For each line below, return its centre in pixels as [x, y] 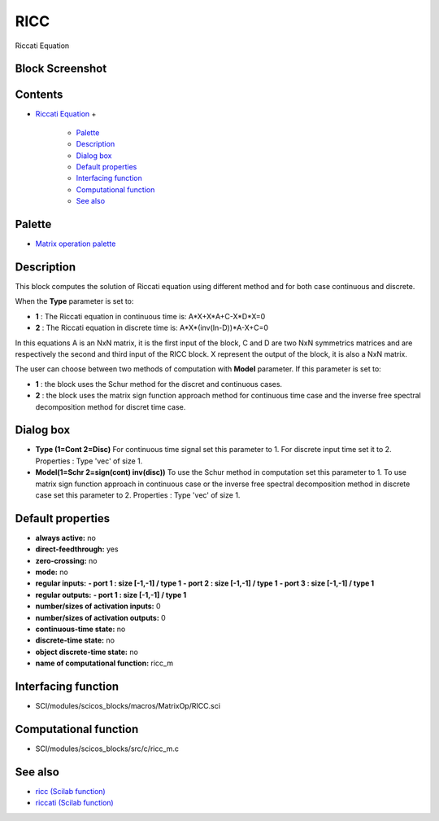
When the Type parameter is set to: [74, 301]
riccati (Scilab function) [74, 803]
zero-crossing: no [66, 560]
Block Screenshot [61, 69]
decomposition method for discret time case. [111, 406]
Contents [39, 95]
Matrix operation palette [76, 244]
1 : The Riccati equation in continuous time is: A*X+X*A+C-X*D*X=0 [150, 316]
